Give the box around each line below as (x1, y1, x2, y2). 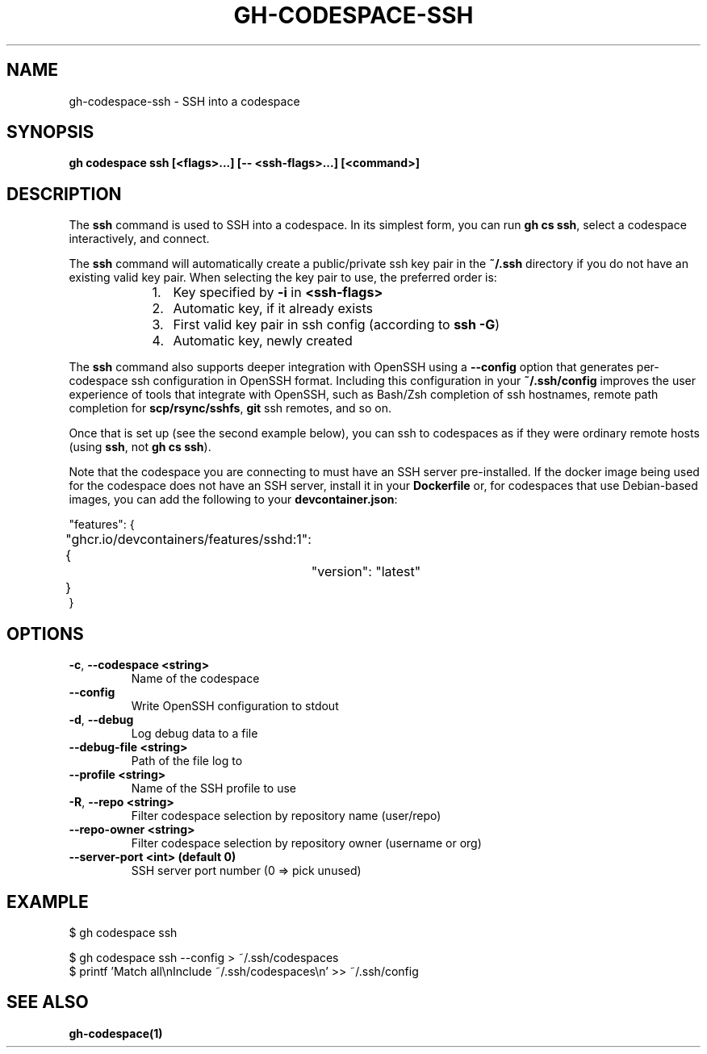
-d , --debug (69, 713, 134, 727)
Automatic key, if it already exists (173, 300, 374, 317)
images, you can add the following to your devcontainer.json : (69, 492, 398, 507)
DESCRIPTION (6, 183, 122, 204)
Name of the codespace (131, 671, 260, 686)
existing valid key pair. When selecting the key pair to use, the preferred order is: (69, 270, 497, 285)
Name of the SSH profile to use (131, 781, 297, 796)
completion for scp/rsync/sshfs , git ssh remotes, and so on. (69, 401, 391, 416)
